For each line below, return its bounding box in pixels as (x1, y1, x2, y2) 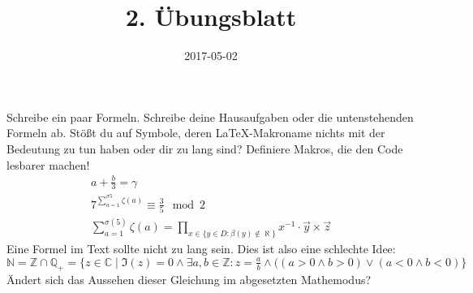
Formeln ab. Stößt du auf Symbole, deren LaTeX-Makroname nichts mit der (6, 124, 385, 141)
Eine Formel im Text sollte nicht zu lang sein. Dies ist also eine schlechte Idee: (6, 240, 396, 257)
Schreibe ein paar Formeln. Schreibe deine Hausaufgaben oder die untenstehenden (6, 108, 414, 125)
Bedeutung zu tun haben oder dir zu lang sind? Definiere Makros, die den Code (6, 140, 403, 157)
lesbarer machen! (6, 156, 90, 173)
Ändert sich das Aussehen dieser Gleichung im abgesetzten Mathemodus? (6, 270, 372, 287)
